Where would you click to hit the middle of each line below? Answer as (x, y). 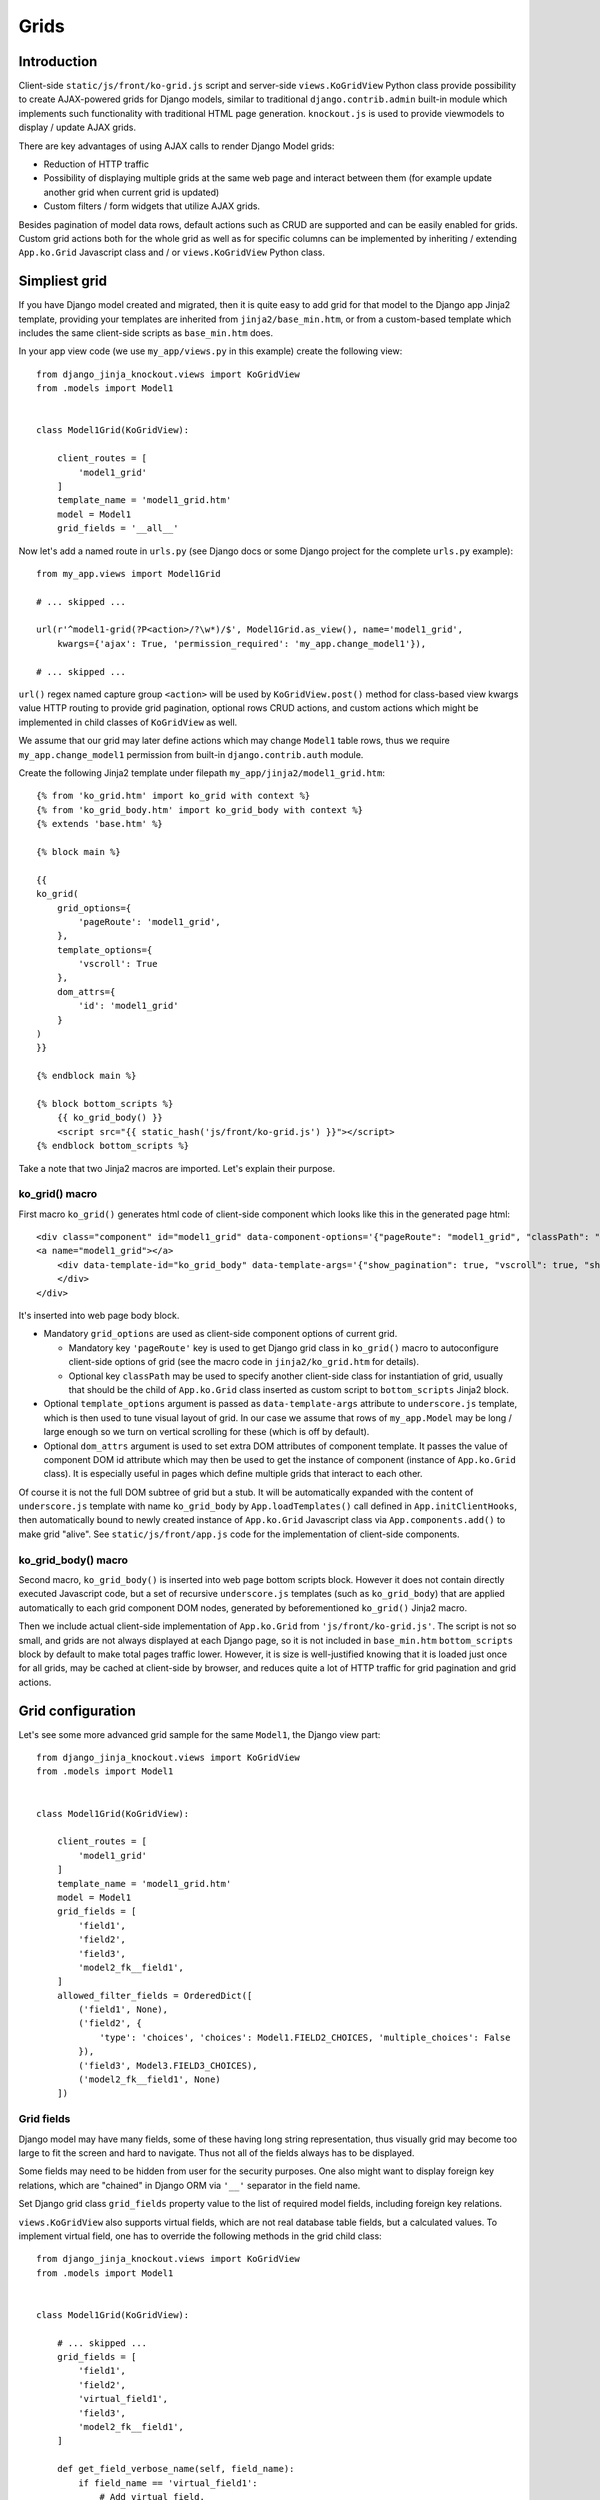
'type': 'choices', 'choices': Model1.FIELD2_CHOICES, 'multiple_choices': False (305, 2037)
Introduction (58, 61)
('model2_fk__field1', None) (150, 2079)
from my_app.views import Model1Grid (129, 573)
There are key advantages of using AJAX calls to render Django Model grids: (176, 146)
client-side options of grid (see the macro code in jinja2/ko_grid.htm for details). (244, 1362)
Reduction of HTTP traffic (96, 164)
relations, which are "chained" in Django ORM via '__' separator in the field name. (189, 2185)
